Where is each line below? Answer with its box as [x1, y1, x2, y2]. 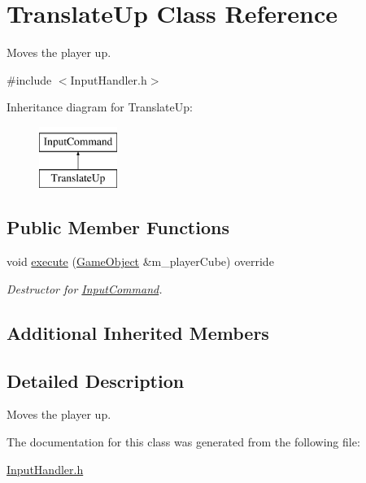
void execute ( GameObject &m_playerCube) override [7, 253, 274, 270]
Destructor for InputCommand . [7, 280, 163, 297]
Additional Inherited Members [7, 320, 269, 345]
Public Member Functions [7, 215, 229, 240]
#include [7, 71, 52, 88]
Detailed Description [7, 368, 185, 393]
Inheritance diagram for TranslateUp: [7, 98, 193, 115]
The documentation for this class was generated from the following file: [7, 433, 360, 450]
